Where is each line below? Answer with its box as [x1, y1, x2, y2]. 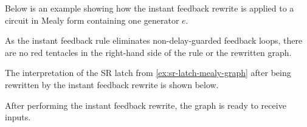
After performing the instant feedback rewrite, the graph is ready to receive [5, 98, 286, 111]
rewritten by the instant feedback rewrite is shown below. [5, 78, 219, 91]
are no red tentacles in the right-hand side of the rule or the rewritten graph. [5, 46, 292, 58]
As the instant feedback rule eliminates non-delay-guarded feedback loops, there [5, 34, 303, 47]
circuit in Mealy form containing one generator [5, 13, 179, 26]
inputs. [5, 111, 31, 123]
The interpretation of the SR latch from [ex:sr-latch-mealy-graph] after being [5, 66, 291, 79]
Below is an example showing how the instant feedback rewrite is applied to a [5, 2, 294, 14]
